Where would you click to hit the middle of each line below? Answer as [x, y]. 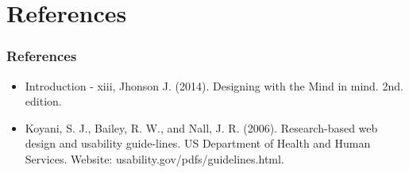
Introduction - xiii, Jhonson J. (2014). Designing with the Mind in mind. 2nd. [214, 85]
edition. [43, 101]
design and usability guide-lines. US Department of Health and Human [198, 143]
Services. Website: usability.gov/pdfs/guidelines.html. [154, 158]
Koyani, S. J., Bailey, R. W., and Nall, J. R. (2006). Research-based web [201, 127]
